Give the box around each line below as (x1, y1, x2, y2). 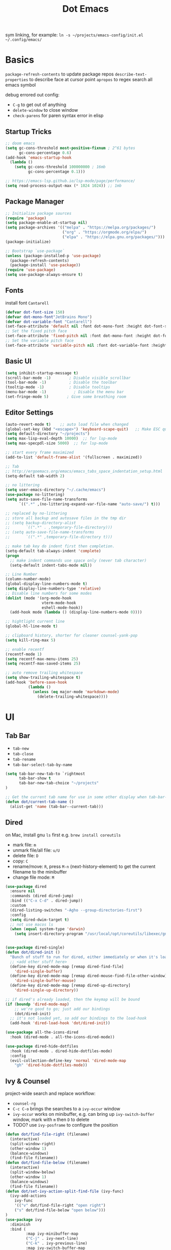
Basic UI (5, 357, 32, 366)
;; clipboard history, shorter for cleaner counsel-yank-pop (5, 633, 138, 638)
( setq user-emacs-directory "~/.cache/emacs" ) (5, 488, 106, 493)
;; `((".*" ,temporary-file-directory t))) (5, 534, 113, 540)
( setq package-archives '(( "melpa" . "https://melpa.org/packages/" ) (5, 225, 156, 230)
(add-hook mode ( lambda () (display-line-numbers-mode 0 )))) (10, 610, 142, 615)
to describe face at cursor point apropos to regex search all (29, 76, 153, 83)
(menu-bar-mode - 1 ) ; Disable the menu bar (5, 390, 124, 395)
